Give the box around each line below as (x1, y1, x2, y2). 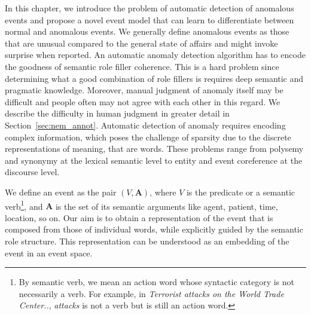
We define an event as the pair (5, 185, 117, 198)
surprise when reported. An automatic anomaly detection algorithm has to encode (5, 48, 306, 61)
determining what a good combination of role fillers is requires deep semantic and (5, 72, 304, 84)
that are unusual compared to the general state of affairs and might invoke (5, 36, 278, 49)
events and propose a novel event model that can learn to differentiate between (5, 13, 294, 26)
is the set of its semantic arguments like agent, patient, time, (55, 200, 278, 212)
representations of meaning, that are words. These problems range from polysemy (5, 142, 304, 155)
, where (150, 185, 176, 198)
